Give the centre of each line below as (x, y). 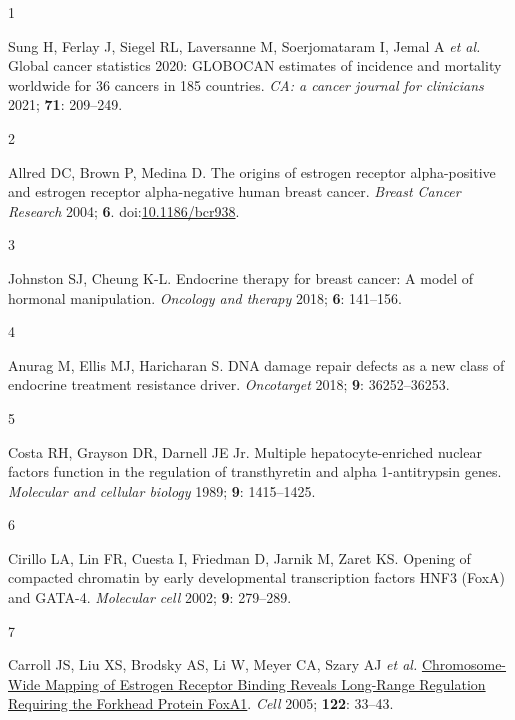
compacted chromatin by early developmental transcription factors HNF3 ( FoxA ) (256, 577)
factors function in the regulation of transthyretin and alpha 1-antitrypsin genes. (255, 471)
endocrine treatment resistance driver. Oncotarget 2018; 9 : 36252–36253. (229, 384)
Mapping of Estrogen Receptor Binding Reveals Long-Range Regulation (265, 683)
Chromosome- (464, 664)
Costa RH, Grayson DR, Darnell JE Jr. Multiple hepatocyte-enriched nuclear (245, 451)
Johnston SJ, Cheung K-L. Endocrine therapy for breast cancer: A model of (241, 277)
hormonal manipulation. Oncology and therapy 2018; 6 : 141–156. (205, 297)
